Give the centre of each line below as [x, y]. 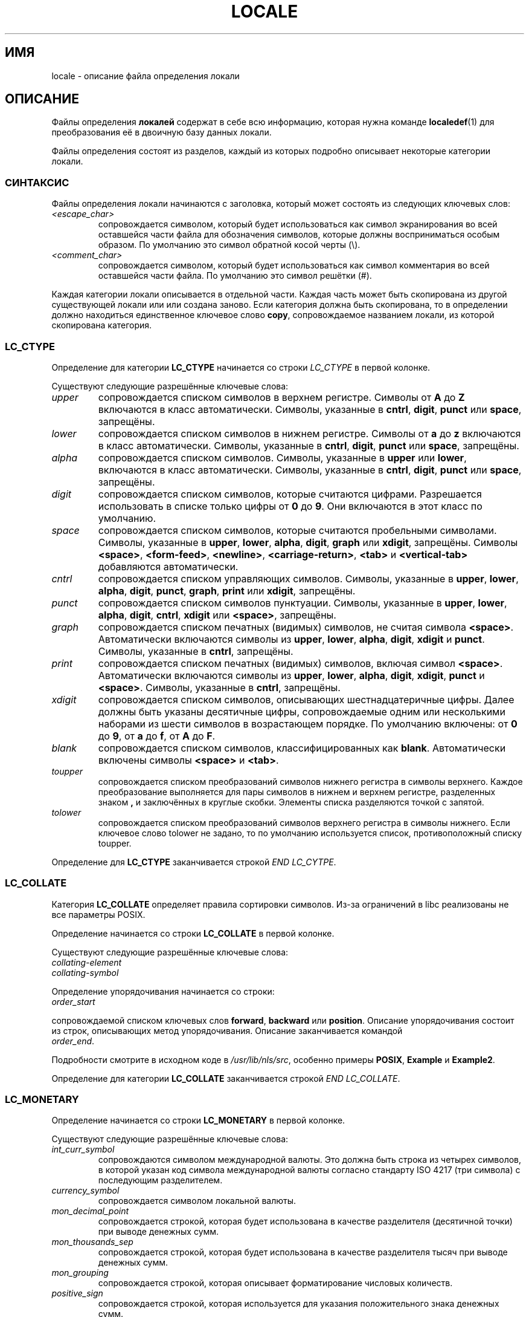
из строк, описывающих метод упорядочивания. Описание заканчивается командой [227, 1030]
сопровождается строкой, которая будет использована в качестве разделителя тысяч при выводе [303, 1252]
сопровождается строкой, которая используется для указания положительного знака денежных [299, 1304]
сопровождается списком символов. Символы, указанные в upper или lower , [282, 457]
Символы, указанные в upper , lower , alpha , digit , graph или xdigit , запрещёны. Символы [308, 542]
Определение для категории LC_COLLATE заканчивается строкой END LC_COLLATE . [226, 1078]
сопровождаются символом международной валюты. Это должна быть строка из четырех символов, [310, 1160]
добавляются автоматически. [168, 566]
